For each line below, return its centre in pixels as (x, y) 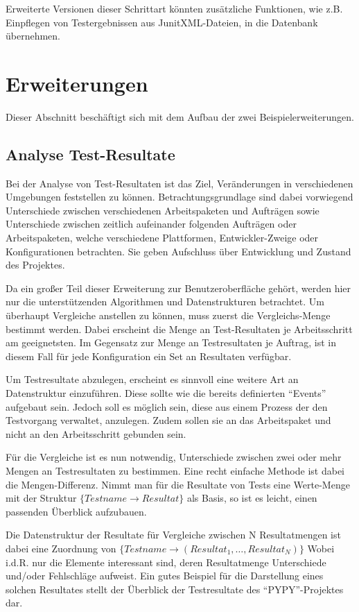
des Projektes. (35, 265)
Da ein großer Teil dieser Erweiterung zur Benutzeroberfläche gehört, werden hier (178, 288)
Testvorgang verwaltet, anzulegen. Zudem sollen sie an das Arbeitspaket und (168, 420)
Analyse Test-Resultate (90, 154)
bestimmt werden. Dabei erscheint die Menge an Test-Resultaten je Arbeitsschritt (179, 329)
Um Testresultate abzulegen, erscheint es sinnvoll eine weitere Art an (152, 379)
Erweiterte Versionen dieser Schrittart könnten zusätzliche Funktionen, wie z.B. (174, 8)
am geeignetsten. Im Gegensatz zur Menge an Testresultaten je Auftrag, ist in (171, 342)
